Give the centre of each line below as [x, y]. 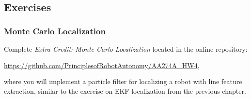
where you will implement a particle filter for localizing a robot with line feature [123, 81]
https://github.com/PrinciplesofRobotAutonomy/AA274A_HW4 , [102, 65]
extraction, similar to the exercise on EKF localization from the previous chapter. [125, 91]
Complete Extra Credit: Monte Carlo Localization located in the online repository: [126, 49]
